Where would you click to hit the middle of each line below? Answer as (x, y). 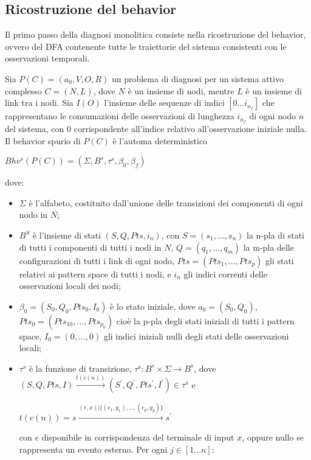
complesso (23, 90)
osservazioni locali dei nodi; (70, 286)
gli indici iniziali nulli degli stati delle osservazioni (196, 336)
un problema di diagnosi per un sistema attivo (197, 78)
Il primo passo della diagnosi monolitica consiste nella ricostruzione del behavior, (155, 34)
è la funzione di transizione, (80, 368)
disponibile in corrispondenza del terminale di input (138, 437)
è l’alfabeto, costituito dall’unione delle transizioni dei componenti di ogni (166, 202)
